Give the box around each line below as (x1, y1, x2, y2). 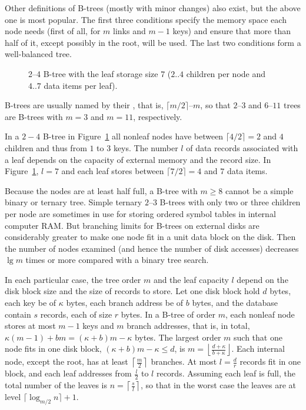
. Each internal (231, 342, 285, 355)
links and (113, 25, 146, 37)
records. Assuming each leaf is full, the (156, 367, 295, 379)
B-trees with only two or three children (159, 196, 301, 208)
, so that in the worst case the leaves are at (141, 379, 296, 391)
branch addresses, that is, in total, (127, 319, 250, 332)
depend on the (237, 273, 288, 285)
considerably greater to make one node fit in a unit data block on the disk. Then (5, 231, 296, 243)
